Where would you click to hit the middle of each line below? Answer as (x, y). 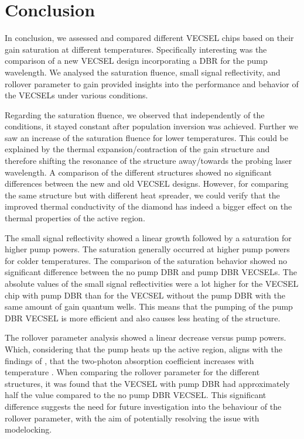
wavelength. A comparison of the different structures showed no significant (138, 172)
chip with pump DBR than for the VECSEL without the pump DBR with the (145, 295)
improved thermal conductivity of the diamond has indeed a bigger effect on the (148, 206)
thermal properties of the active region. (75, 218)
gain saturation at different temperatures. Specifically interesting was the (136, 49)
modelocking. (28, 429)
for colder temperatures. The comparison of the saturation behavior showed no (146, 260)
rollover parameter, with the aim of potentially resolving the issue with (132, 418)
